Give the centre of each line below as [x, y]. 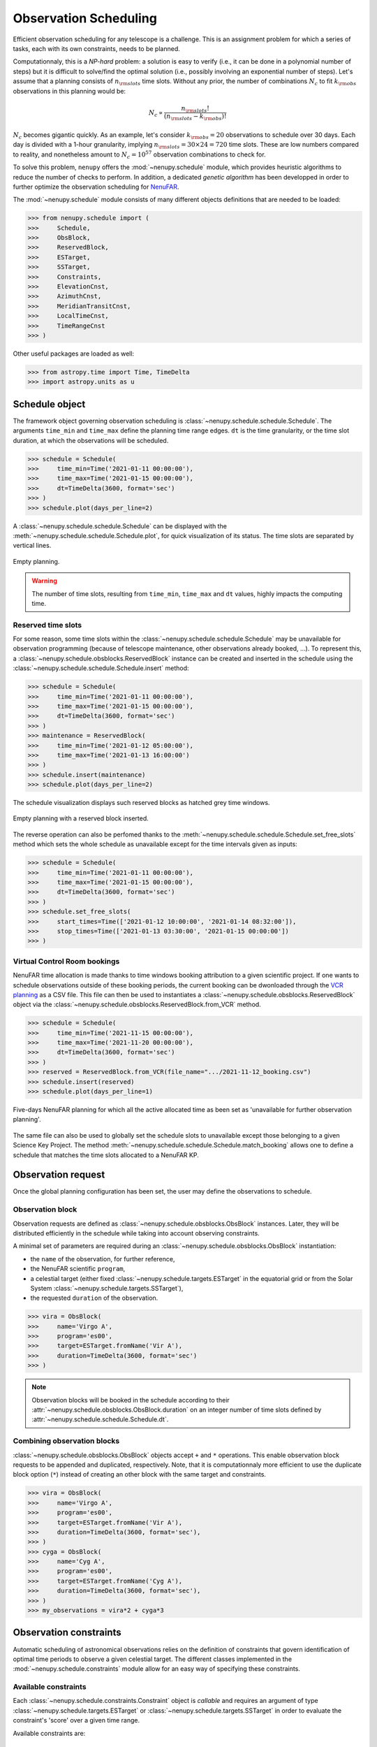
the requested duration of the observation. [94, 1298]
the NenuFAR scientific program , [78, 1269]
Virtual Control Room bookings [66, 961]
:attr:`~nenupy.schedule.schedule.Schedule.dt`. [100, 1419]
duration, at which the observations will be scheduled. [91, 440]
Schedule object [49, 404]
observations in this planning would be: [69, 91]
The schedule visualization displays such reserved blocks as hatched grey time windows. [141, 803]
